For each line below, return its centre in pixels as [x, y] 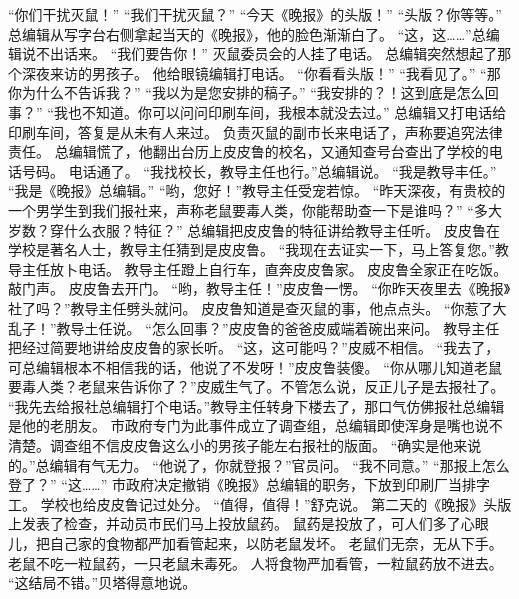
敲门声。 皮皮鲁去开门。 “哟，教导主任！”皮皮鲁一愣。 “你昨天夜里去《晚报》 [259, 288]
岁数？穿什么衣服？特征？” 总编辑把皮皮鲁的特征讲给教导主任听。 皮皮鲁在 [254, 229]
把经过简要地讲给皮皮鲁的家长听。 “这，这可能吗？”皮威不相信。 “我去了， [254, 347]
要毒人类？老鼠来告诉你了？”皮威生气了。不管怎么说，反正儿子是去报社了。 [256, 386]
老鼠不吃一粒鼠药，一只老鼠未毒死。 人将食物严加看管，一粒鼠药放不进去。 [255, 562]
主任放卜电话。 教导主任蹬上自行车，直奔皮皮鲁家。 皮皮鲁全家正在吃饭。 [264, 268]
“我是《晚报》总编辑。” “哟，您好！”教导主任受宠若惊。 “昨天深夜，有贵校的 [257, 190]
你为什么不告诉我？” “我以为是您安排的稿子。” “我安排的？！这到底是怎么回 [253, 92]
